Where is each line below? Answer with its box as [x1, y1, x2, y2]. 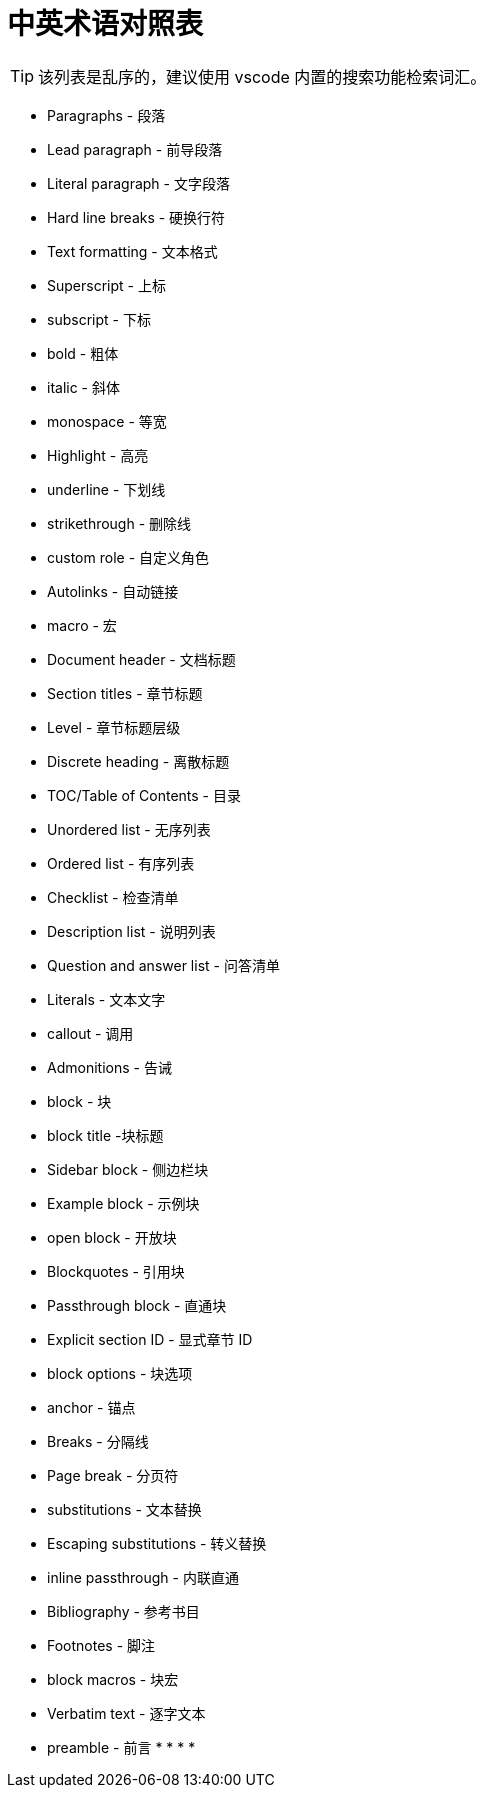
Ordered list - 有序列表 [47, 854, 195, 872]
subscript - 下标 [47, 310, 151, 328]
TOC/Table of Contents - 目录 [47, 786, 241, 804]
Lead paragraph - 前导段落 [47, 140, 223, 158]
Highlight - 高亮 [47, 446, 149, 464]
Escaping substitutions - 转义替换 [47, 1534, 267, 1552]
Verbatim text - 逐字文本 [47, 1704, 206, 1722]
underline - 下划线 [47, 480, 166, 498]
